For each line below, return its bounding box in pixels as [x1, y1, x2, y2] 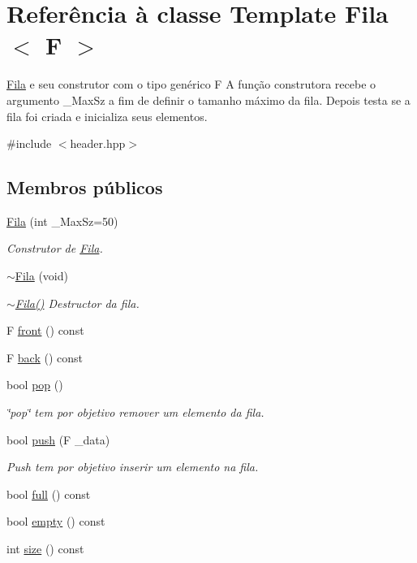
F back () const [6, 349, 83, 366]
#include [6, 135, 52, 152]
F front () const [6, 322, 84, 339]
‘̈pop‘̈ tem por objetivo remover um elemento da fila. [6, 404, 264, 421]
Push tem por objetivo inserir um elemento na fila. [6, 458, 259, 475]
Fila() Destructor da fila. [15, 294, 140, 311]
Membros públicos [6, 175, 163, 200]
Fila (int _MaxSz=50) [6, 212, 118, 229]
